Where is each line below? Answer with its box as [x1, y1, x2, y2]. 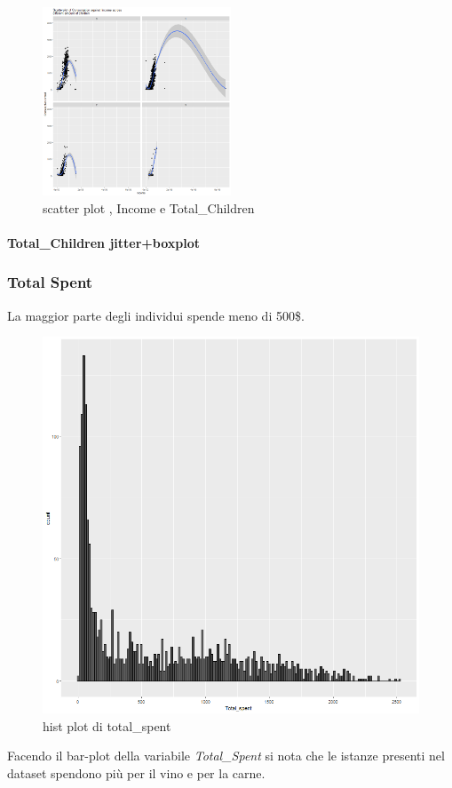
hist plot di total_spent [43, 716, 171, 735]
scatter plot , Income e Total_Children [43, 198, 255, 217]
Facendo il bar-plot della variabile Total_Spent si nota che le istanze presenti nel [7, 746, 445, 765]
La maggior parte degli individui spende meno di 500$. [7, 306, 305, 324]
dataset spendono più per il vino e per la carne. [7, 763, 266, 782]
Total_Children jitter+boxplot [7, 233, 201, 251]
